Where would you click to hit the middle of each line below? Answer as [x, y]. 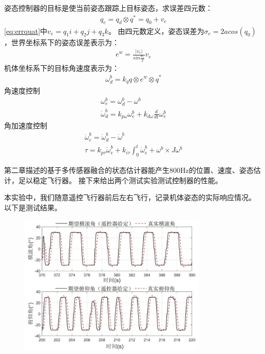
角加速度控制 [26, 125]
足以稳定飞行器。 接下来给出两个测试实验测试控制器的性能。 [120, 180]
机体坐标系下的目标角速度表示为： [62, 67]
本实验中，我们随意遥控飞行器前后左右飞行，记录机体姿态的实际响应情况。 [130, 197]
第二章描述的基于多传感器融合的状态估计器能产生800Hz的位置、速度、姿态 [129, 170]
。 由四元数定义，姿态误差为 [156, 31]
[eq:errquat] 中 [26, 31]
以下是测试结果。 [33, 207]
